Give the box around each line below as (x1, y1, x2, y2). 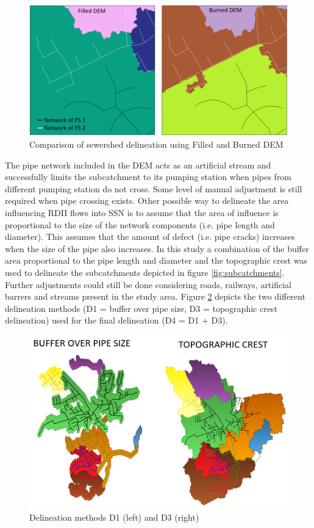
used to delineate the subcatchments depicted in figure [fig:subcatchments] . (5, 266, 285, 279)
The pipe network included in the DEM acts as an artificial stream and (5, 158, 271, 171)
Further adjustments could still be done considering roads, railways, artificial (5, 278, 291, 291)
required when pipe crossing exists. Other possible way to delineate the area (5, 194, 289, 207)
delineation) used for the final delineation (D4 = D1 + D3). (5, 314, 228, 327)
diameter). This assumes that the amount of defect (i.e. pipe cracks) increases (5, 230, 295, 243)
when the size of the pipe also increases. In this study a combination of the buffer (5, 242, 309, 255)
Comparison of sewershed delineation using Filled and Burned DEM (29, 138, 284, 151)
